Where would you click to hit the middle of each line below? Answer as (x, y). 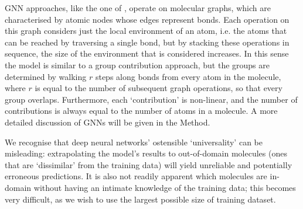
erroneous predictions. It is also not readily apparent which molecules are (136, 176)
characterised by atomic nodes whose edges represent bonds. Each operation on (147, 19)
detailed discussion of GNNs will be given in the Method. (108, 122)
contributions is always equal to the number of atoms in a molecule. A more (141, 111)
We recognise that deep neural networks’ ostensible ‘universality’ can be (134, 142)
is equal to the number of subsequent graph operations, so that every (159, 88)
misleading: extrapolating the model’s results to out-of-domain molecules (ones (146, 153)
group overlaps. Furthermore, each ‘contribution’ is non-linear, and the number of (151, 99)
